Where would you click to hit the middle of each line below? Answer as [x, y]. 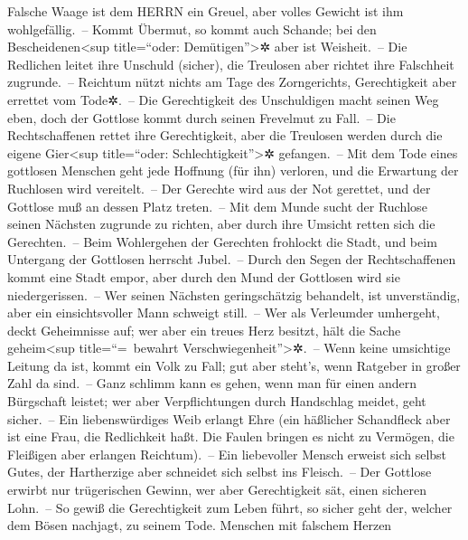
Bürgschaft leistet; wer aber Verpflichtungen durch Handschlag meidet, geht [217, 401]
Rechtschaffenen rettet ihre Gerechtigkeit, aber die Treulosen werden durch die [225, 135]
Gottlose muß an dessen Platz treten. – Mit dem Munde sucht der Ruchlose [217, 206]
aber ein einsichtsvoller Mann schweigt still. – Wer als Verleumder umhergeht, [224, 313]
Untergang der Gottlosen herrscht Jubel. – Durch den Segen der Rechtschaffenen [232, 259]
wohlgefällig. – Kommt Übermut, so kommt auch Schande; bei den [192, 28]
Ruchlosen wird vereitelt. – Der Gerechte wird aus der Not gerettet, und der [219, 188]
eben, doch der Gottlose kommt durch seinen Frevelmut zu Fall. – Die [201, 117]
